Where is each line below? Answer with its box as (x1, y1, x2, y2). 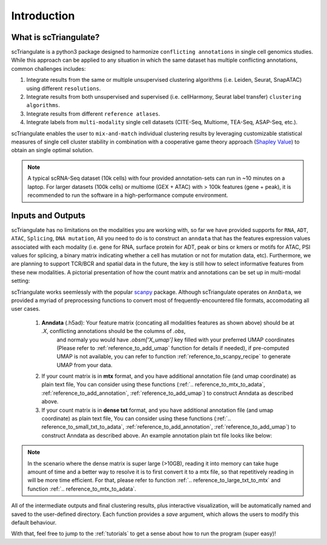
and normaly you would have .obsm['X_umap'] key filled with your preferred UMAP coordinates (56, 336, 295, 343)
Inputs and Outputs (11, 210, 86, 220)
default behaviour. (11, 518, 57, 526)
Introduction (11, 9, 75, 22)
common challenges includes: (11, 65, 86, 72)
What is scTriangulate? (11, 32, 100, 42)
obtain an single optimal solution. (11, 147, 94, 154)
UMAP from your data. (56, 361, 113, 369)
